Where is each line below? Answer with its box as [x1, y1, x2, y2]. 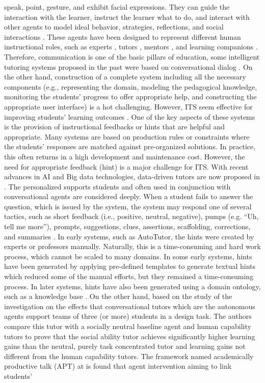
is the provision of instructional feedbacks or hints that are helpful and [4, 121, 225, 132]
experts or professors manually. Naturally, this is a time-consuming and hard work [4, 241, 261, 252]
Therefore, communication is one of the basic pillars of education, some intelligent [4, 51, 260, 62]
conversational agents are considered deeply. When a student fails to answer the [4, 191, 253, 202]
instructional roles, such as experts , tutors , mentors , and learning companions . [4, 41, 258, 52]
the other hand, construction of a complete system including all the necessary [4, 71, 246, 82]
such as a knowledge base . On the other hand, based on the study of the [4, 291, 232, 302]
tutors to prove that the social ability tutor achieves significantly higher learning [4, 331, 255, 341]
